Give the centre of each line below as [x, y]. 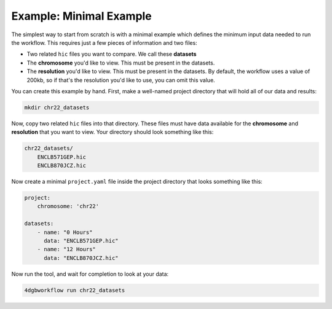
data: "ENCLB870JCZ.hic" [81, 258]
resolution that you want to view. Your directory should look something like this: [113, 132]
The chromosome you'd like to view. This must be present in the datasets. [121, 63]
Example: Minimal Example [81, 16]
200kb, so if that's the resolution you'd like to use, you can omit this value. [121, 80]
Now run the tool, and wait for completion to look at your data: [90, 274]
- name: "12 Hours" [67, 249]
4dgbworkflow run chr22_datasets [75, 290]
